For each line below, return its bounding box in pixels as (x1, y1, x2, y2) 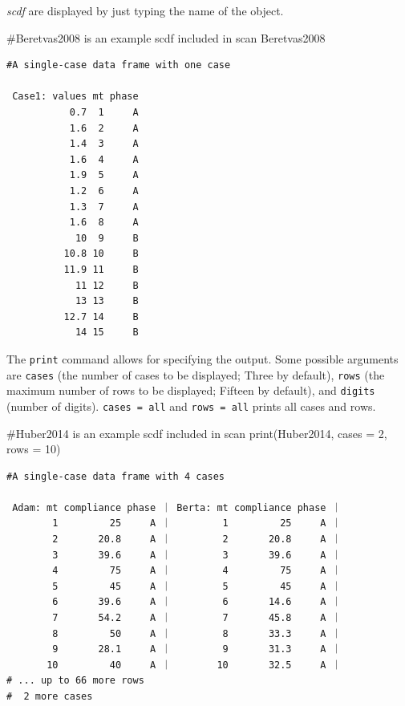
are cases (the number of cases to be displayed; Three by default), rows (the (6, 366, 385, 383)
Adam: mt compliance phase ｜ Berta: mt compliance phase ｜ (12, 501, 342, 513)
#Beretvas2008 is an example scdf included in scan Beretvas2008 (6, 29, 326, 46)
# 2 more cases (6, 691, 93, 702)
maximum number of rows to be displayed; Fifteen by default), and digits (6, 382, 375, 399)
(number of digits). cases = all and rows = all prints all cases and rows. (6, 397, 376, 414)
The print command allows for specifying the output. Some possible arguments (6, 350, 399, 367)
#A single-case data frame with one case (6, 59, 231, 71)
